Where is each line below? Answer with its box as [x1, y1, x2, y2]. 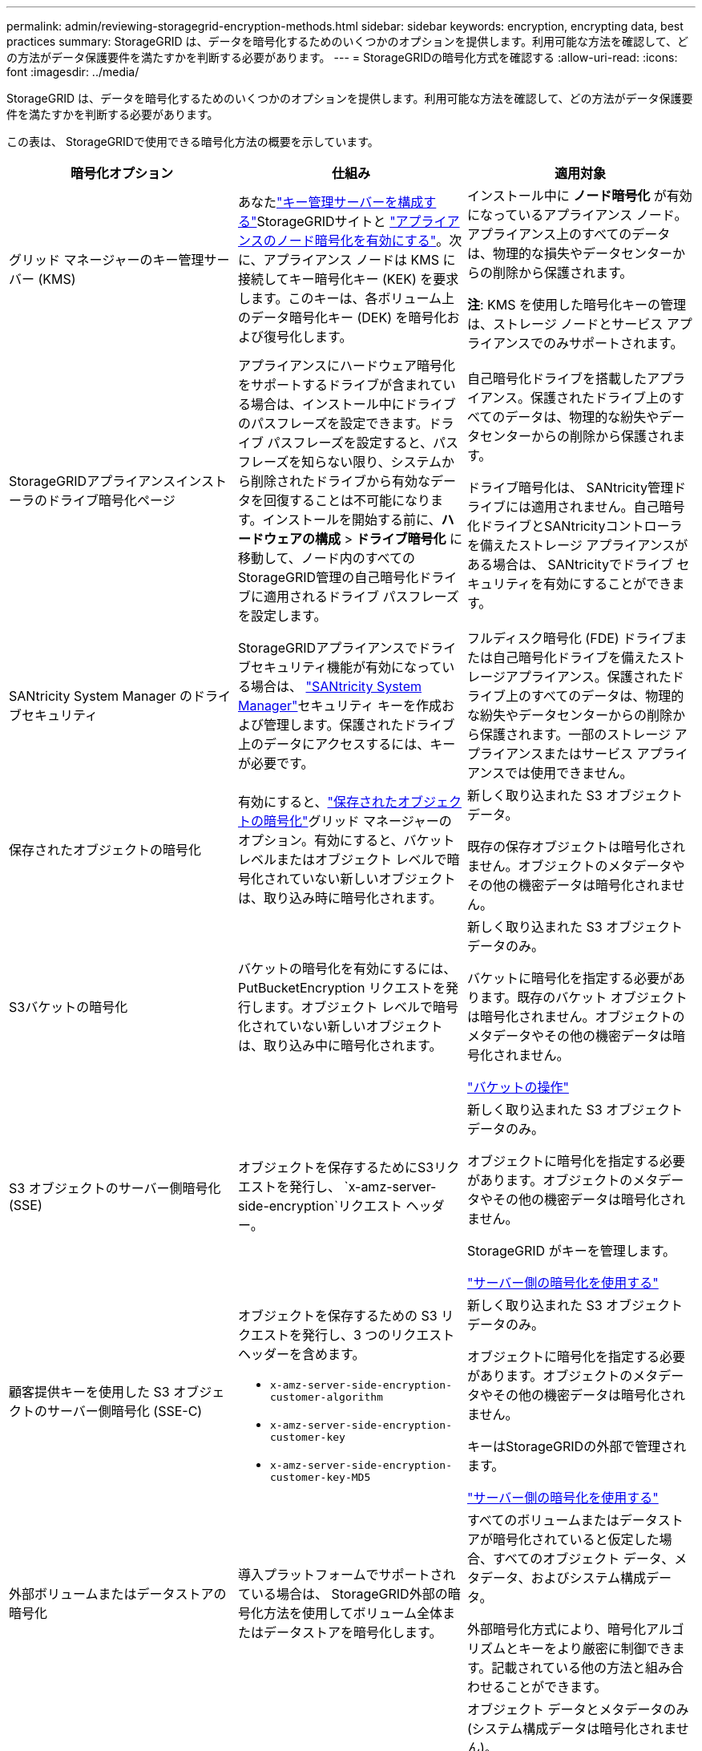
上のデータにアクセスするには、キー [237, 736, 456, 752]
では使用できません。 [505, 765, 633, 781]
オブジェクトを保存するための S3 [237, 1308, 438, 1324]
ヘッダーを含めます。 [237, 1346, 365, 1362]
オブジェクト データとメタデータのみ [466, 1701, 689, 1717]
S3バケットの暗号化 [9, 999, 128, 1015]
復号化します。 [263, 329, 353, 345]
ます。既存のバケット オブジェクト [479, 989, 688, 1005]
